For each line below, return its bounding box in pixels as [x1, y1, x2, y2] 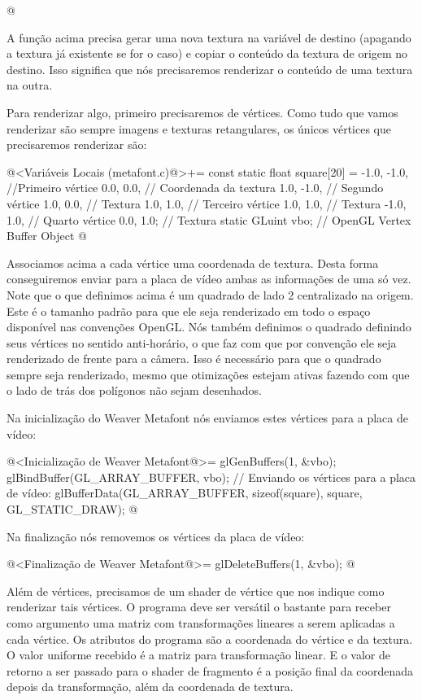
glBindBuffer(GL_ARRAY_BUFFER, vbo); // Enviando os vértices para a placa [7, 468, 416, 485]
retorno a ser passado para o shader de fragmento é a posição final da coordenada [7, 662, 413, 679]
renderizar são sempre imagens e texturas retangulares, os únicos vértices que [7, 120, 391, 137]
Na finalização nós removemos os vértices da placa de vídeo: [7, 527, 305, 545]
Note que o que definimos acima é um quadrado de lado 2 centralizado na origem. [7, 286, 414, 303]
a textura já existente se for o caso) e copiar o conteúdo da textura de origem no [7, 45, 408, 62]
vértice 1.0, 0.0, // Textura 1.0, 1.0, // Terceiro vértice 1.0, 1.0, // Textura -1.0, [7, 195, 407, 212]
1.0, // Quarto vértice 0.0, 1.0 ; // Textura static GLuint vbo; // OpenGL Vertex [7, 211, 411, 228]
